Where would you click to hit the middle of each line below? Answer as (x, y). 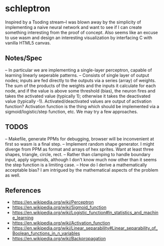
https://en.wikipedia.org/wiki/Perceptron (53, 202)
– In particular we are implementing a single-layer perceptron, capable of (79, 70)
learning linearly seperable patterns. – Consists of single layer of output (77, 75)
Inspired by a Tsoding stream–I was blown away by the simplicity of (73, 22)
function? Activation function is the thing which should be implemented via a (82, 106)
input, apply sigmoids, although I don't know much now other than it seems (81, 159)
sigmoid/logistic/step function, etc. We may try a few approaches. (71, 112)
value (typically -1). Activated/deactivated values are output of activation (78, 101)
